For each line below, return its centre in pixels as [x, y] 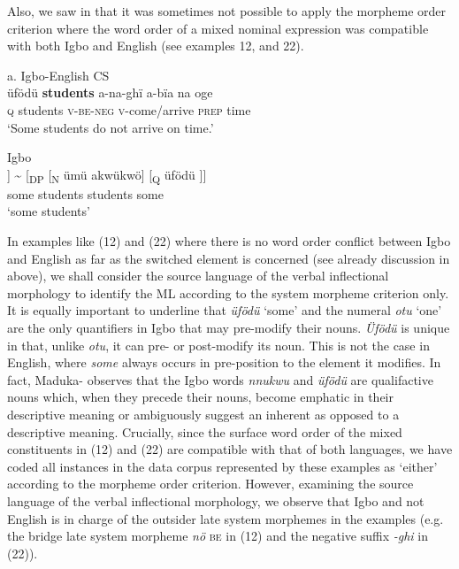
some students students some [85, 193]
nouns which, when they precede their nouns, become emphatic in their [200, 397]
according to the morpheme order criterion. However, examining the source [210, 484]
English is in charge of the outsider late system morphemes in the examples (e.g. [226, 518]
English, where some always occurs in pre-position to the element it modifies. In [224, 362]
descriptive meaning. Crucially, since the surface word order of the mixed [205, 431]
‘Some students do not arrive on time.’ [111, 127]
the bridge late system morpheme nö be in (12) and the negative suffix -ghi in [218, 536]
